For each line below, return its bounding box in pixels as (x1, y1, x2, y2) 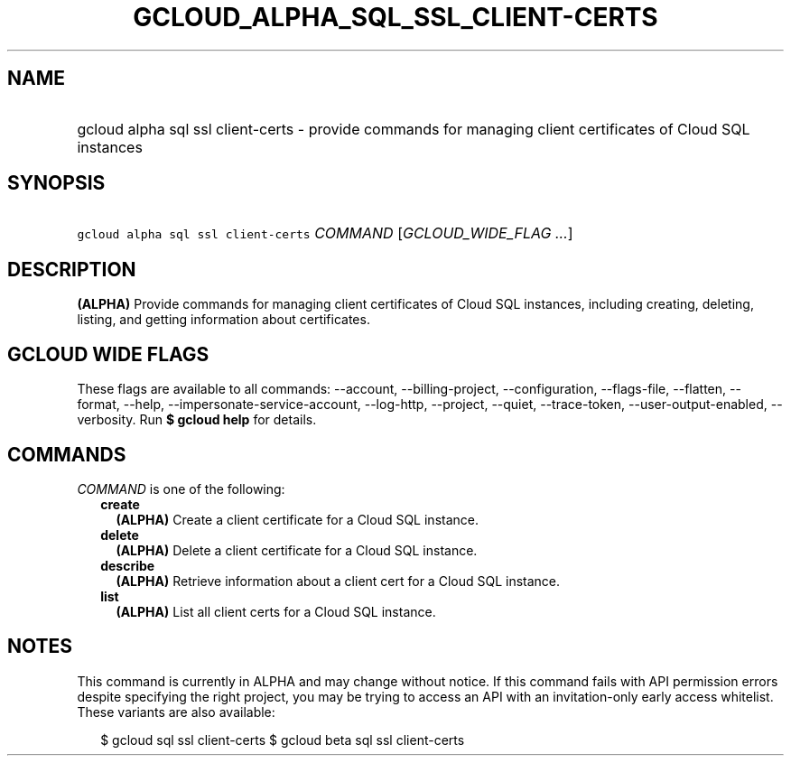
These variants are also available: (77, 703, 275, 720)
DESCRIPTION (7, 257, 136, 281)
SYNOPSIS (7, 172, 106, 195)
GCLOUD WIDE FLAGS (7, 342, 209, 366)
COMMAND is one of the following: (77, 480, 285, 497)
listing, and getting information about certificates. (77, 312, 370, 328)
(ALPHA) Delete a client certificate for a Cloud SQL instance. (116, 542, 478, 558)
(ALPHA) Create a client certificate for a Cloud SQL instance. (116, 511, 479, 527)
